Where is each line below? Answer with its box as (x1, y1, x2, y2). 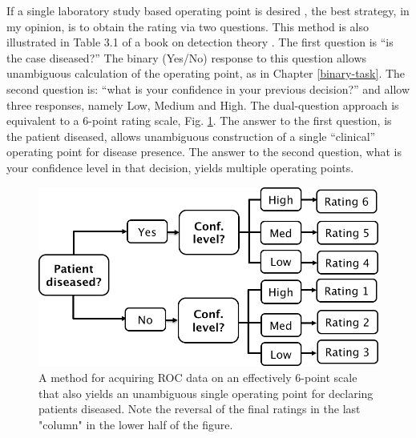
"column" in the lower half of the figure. (38, 416, 233, 432)
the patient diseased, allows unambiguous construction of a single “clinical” (6, 127, 376, 144)
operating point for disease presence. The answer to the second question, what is (6, 143, 402, 160)
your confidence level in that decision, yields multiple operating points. (6, 159, 354, 175)
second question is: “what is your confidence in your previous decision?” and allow (6, 80, 410, 97)
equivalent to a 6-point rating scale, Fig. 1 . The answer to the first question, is (6, 112, 392, 129)
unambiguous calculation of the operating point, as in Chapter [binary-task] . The (6, 65, 406, 82)
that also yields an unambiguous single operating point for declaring (38, 384, 374, 401)
